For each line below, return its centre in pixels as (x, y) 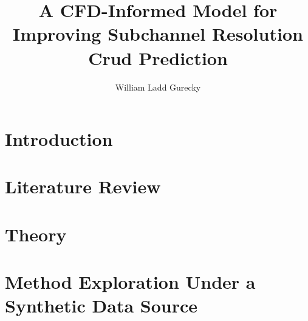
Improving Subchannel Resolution (158, 34)
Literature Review (83, 186)
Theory (36, 234)
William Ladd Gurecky (158, 87)
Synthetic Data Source (101, 305)
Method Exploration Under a (130, 282)
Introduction (59, 139)
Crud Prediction (158, 57)
